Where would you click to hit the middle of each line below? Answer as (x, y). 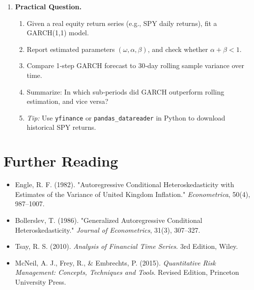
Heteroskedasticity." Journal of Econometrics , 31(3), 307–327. (108, 230)
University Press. (41, 281)
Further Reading (61, 161)
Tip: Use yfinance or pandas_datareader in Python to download (126, 117)
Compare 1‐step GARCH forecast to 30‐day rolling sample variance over (136, 65)
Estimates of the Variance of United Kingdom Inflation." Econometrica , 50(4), (133, 194)
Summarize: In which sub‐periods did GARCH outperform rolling (126, 91)
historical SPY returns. (61, 127)
